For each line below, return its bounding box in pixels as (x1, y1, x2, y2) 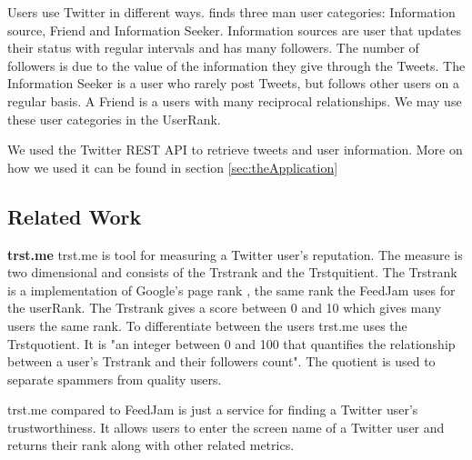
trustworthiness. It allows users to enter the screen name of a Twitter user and (7, 417, 445, 436)
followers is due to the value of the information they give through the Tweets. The (7, 55, 466, 75)
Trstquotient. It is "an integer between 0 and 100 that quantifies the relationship (7, 334, 456, 353)
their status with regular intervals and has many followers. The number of (7, 38, 419, 57)
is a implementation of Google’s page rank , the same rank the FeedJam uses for (7, 280, 456, 299)
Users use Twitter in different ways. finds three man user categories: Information (7, 3, 456, 21)
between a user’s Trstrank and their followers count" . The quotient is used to (7, 352, 436, 371)
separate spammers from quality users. (7, 369, 222, 388)
